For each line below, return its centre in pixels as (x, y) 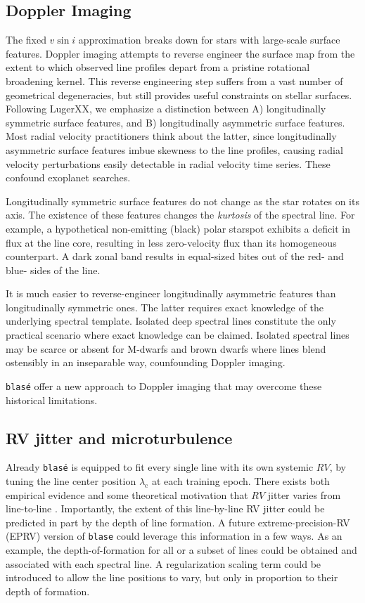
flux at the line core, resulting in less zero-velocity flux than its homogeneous (171, 242)
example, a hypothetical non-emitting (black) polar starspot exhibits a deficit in (178, 228)
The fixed (26, 40)
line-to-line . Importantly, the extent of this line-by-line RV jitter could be (165, 508)
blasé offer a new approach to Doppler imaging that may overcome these (164, 385)
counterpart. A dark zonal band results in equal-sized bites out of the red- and (175, 256)
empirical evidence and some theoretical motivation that (127, 494)
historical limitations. (52, 400)
